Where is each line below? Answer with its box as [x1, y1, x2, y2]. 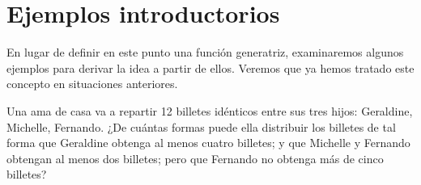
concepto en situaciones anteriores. [6, 75, 178, 92]
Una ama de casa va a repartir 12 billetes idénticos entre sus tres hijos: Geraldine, [6, 102, 413, 119]
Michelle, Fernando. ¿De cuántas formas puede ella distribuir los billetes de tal [6, 118, 396, 135]
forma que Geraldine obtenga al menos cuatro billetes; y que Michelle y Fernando [6, 134, 410, 151]
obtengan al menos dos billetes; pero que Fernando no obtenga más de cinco [6, 149, 384, 166]
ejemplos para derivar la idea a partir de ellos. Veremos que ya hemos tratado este [6, 59, 415, 76]
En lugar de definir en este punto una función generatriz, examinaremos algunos [6, 44, 404, 61]
